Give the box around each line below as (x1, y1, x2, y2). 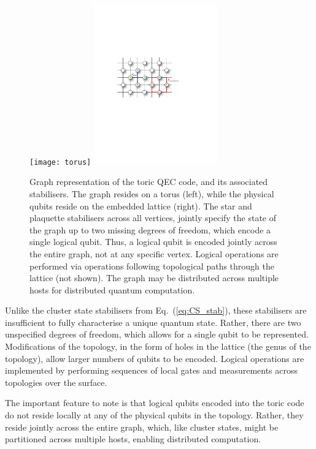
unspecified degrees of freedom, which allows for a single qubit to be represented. (5, 328, 309, 341)
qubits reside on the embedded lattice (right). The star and (29, 199, 252, 212)
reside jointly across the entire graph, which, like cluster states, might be (5, 420, 279, 433)
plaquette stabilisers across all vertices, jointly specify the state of (29, 211, 277, 224)
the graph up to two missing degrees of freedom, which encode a (29, 223, 271, 236)
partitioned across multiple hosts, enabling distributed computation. (5, 432, 261, 445)
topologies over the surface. (5, 375, 107, 388)
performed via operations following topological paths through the (29, 259, 274, 272)
